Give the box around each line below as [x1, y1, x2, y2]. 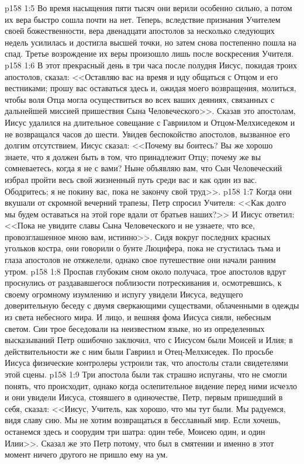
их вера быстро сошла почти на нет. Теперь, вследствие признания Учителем [5, 13, 281, 25]
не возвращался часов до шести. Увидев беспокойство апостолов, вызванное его [5, 127, 291, 140]
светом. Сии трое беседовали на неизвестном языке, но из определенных [5, 322, 265, 334]
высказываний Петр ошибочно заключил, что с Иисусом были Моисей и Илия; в [5, 334, 293, 346]
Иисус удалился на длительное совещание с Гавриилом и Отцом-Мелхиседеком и [5, 116, 295, 128]
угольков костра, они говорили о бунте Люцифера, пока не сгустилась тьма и [5, 242, 281, 254]
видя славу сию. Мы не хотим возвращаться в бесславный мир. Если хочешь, [5, 414, 281, 426]
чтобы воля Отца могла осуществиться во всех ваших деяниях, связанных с [5, 93, 275, 105]
